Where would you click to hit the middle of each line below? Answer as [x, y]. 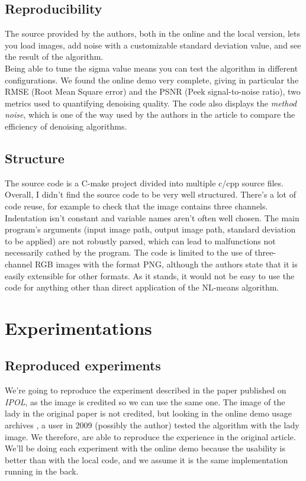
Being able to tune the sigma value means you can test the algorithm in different [152, 68]
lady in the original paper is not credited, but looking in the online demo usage [148, 413]
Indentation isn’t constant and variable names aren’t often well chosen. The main [152, 217]
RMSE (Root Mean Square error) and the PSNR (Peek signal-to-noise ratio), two [153, 91]
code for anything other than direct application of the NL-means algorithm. [142, 287]
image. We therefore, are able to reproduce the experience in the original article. [150, 436]
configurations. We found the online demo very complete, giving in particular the [152, 80]
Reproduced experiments [83, 365]
